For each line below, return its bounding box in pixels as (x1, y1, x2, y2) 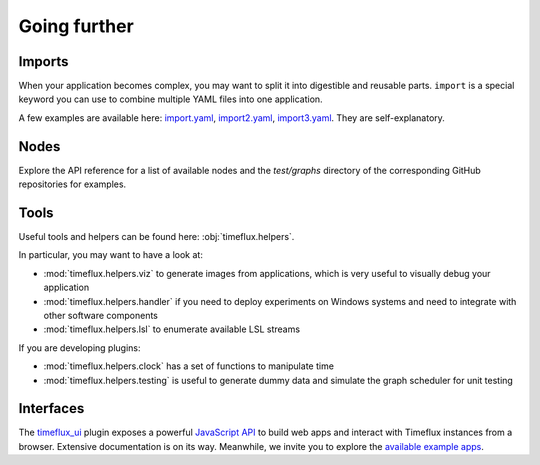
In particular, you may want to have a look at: (18, 249, 204, 261)
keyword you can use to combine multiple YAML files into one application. (18, 93, 324, 105)
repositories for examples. (18, 178, 127, 190)
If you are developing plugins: (18, 341, 141, 354)
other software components (43, 310, 159, 321)
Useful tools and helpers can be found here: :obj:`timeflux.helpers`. (18, 231, 295, 243)
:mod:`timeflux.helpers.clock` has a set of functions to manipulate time (43, 360, 335, 372)
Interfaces (18, 400, 85, 417)
